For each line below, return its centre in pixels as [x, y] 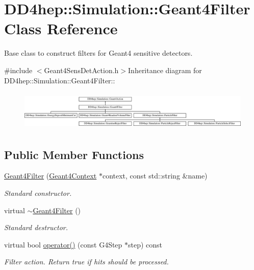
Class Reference [61, 28]
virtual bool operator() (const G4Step [63, 244]
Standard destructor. [36, 227]
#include [18, 70]
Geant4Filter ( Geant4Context [50, 176]
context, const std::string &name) [155, 176]
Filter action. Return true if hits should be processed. [86, 262]
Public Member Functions [74, 154]
